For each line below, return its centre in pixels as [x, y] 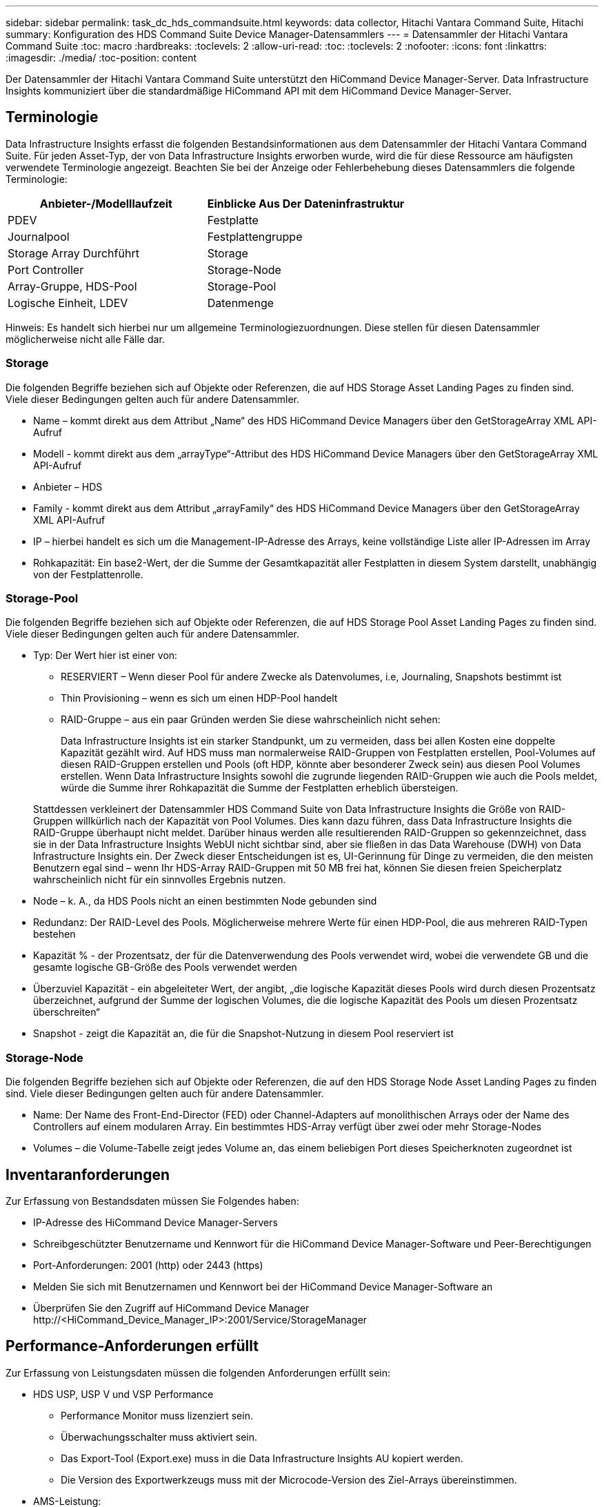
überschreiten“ [67, 1012]
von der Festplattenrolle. [88, 574]
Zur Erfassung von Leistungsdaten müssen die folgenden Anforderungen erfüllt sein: [198, 1372]
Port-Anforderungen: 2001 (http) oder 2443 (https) [148, 1265]
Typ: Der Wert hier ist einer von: [105, 656]
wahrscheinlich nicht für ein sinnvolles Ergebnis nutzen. [160, 880]
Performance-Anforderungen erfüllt [132, 1346]
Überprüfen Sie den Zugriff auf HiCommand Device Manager [171, 1308]
